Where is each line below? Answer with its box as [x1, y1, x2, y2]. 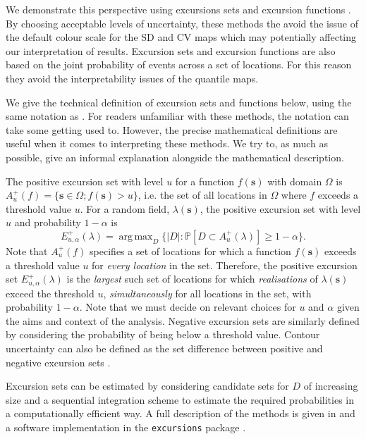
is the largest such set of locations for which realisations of [66, 271, 318, 286]
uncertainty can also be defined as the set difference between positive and [6, 340, 323, 355]
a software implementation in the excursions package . [6, 419, 246, 434]
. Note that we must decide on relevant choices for [79, 299, 296, 314]
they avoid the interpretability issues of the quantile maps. [6, 70, 259, 85]
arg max [118, 231, 153, 242]
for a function [175, 173, 235, 188]
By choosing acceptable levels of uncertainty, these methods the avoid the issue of [6, 16, 358, 30]
